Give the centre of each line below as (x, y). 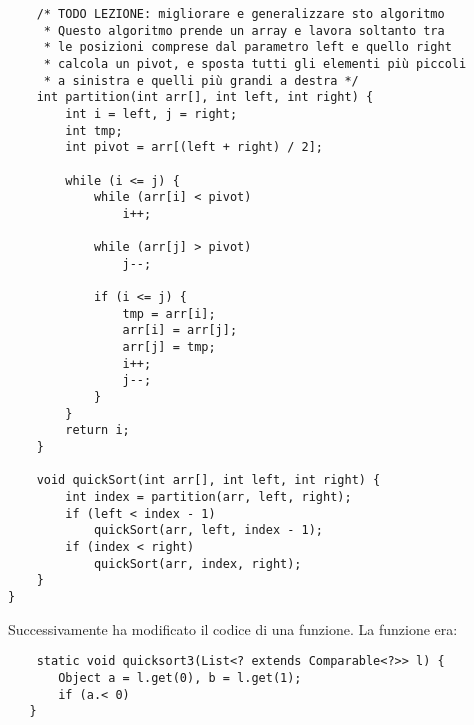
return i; (97, 430)
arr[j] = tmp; (169, 347)
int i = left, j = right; (151, 113)
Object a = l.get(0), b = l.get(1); (180, 677)
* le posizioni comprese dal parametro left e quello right (247, 47)
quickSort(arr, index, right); (197, 563)
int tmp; (94, 130)
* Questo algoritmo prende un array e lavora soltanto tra (244, 30)
